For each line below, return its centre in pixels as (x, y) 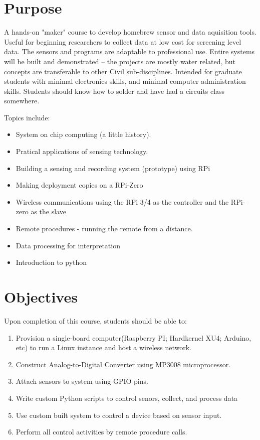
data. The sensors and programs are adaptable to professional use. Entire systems (129, 51)
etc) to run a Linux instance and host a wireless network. (104, 347)
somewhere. (22, 101)
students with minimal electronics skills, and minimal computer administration (125, 81)
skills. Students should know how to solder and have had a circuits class (114, 91)
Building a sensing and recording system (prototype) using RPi (113, 168)
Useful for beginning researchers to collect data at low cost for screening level (123, 41)
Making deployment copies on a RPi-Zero (79, 185)
